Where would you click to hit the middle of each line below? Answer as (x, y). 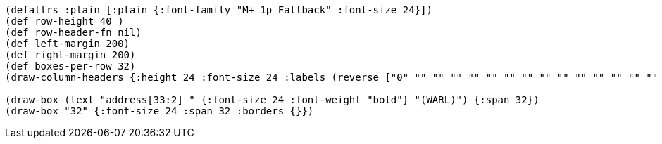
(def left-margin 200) (68, 44)
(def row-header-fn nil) (73, 32)
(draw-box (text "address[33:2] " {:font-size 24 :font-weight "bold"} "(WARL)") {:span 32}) (272, 100)
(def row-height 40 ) (64, 21)
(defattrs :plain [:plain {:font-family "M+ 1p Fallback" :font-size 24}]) (219, 10)
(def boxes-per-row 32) (70, 66)
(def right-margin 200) (70, 55)
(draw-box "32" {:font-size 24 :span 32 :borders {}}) (160, 111)
